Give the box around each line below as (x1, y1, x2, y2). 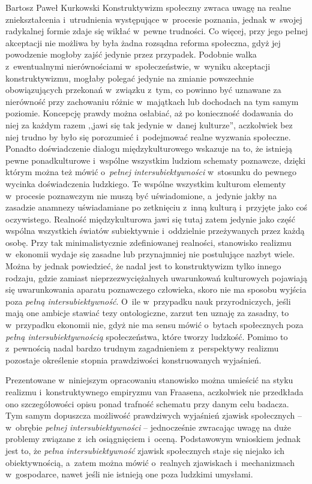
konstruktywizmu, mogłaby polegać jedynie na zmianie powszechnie (5, 71, 254, 84)
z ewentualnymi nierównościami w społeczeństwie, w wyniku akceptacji (5, 59, 271, 72)
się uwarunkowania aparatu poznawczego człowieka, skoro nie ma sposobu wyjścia (5, 283, 307, 296)
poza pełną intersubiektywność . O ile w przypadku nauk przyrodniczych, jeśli (5, 294, 291, 307)
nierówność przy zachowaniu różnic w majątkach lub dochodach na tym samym (5, 95, 299, 107)
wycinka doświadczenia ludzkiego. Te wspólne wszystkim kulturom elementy (5, 177, 286, 190)
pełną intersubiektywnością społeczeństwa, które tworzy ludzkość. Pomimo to (5, 330, 288, 342)
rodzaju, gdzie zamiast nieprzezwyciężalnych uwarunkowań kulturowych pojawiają (5, 271, 308, 284)
